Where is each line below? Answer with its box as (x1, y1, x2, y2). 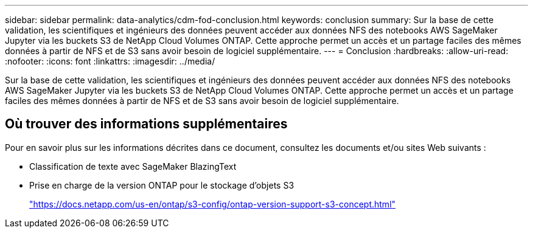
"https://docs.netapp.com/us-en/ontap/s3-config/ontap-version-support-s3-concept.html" (29, 198, 396, 209)
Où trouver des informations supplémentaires (5, 116, 288, 132)
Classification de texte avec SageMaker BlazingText (29, 161, 237, 172)
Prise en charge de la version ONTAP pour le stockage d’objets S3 (29, 179, 294, 190)
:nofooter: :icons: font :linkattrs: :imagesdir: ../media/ (5, 56, 215, 66)
